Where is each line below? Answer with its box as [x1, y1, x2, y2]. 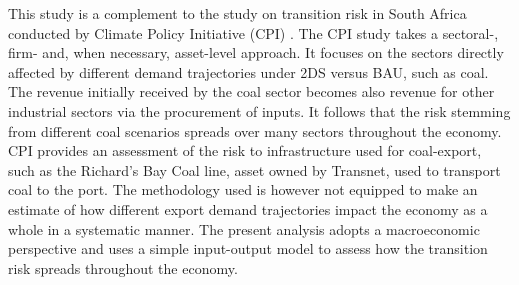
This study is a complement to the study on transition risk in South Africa [8, 3, 467, 23]
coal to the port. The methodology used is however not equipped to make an [8, 179, 478, 200]
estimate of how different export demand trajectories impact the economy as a [8, 198, 488, 219]
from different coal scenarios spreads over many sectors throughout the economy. [8, 120, 502, 141]
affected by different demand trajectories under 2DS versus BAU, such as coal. [8, 61, 489, 82]
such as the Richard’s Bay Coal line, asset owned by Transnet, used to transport [8, 159, 501, 180]
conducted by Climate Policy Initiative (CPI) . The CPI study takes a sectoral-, [8, 22, 499, 43]
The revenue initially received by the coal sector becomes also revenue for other [8, 81, 495, 102]
